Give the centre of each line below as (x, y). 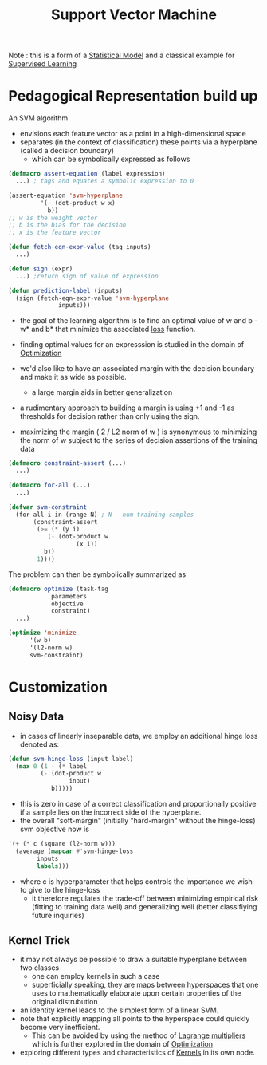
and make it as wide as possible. (73, 377)
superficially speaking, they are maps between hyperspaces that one (145, 985)
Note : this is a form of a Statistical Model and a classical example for (122, 55)
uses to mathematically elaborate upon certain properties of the (136, 993)
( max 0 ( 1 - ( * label (51, 766)
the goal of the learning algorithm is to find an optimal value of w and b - (139, 321)
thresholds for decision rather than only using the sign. (110, 416)
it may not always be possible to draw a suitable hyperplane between (133, 960)
